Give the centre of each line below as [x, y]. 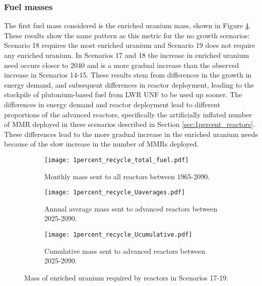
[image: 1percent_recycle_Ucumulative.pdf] [118, 235]
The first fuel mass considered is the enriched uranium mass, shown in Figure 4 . [127, 25]
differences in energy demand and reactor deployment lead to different [112, 104]
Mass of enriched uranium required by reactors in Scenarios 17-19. [126, 277]
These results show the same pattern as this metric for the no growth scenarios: [127, 35]
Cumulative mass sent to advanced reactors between [125, 251]
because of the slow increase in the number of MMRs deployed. [102, 144]
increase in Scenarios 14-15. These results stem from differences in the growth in [128, 75]
